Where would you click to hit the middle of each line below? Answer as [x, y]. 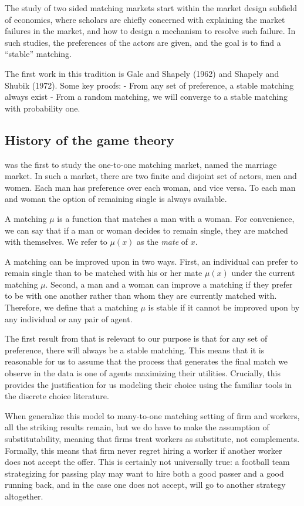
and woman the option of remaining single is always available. [116, 199]
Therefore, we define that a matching [71, 307]
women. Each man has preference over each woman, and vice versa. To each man [150, 187]
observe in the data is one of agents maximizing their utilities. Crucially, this [143, 373]
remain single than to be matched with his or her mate [104, 273]
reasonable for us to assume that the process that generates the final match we [146, 361]
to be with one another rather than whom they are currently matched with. [141, 296]
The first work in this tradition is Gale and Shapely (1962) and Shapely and [142, 73]
